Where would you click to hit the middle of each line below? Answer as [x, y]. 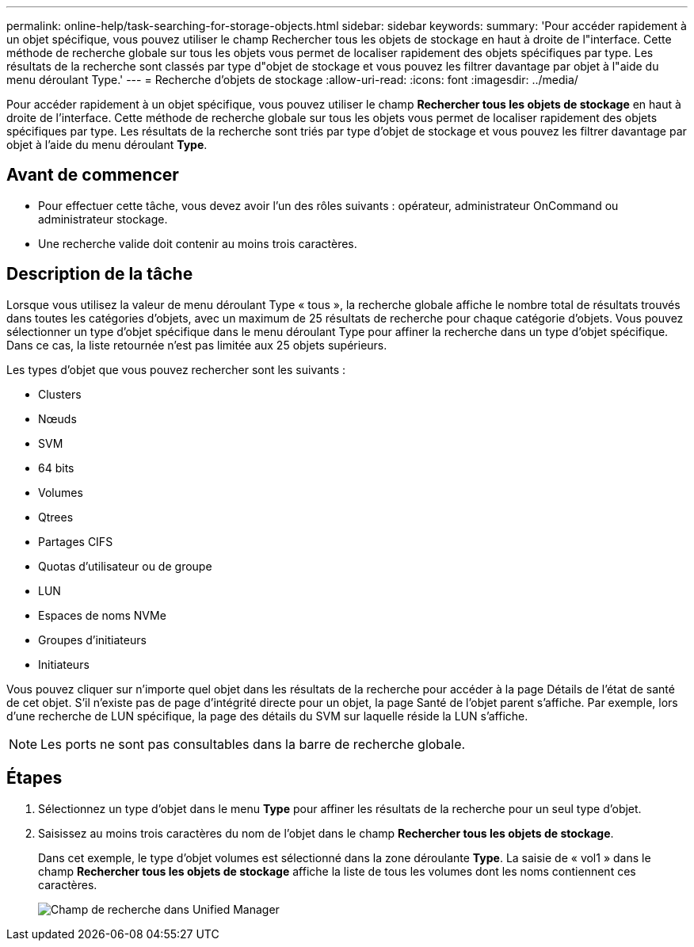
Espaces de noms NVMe [102, 615]
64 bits [56, 468]
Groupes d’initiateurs [92, 640]
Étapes [34, 778]
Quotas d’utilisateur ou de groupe [125, 566]
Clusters [60, 394]
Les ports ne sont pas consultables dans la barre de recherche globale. [253, 744]
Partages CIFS [76, 541]
